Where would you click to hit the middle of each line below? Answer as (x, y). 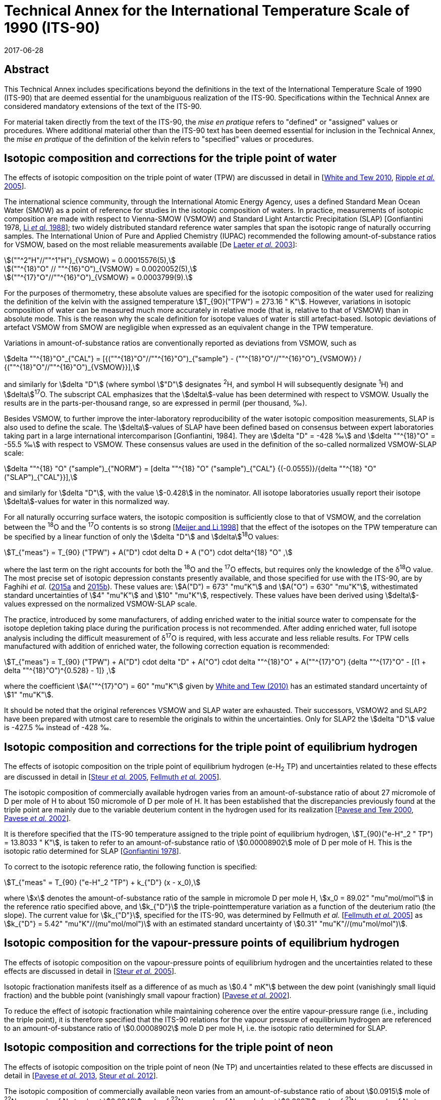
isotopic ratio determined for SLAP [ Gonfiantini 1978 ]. (93, 851)
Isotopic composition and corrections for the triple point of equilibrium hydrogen (211, 747)
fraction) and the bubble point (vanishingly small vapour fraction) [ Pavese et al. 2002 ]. (148, 995)
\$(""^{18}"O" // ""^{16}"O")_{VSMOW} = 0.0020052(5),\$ (101, 269)
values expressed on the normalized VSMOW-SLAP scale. (101, 603)
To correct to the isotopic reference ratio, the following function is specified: (131, 867)
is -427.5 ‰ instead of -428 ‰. (58, 728)
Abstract (26, 70)
